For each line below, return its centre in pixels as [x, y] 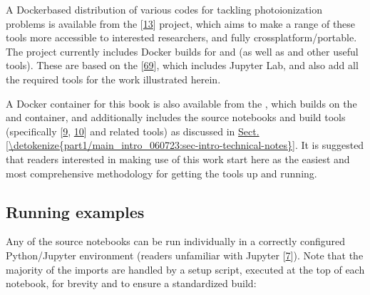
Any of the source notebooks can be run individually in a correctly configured [176, 241]
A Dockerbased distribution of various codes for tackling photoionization [164, 9]
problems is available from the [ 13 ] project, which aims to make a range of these [181, 23]
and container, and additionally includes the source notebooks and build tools [176, 117]
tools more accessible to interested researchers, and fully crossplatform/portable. [181, 37]
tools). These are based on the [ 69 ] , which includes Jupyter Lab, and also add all [182, 65]
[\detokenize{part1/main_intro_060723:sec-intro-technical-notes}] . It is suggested [185, 145]
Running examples [75, 211]
